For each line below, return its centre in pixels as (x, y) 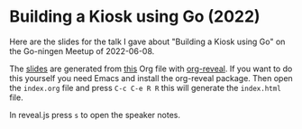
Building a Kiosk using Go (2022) (135, 17)
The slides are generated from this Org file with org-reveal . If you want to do (151, 69)
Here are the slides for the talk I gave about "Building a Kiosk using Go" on (147, 41)
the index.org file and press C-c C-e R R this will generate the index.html (145, 88)
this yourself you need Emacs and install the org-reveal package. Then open (151, 78)
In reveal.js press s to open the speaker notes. (95, 115)
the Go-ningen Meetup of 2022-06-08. (82, 51)
